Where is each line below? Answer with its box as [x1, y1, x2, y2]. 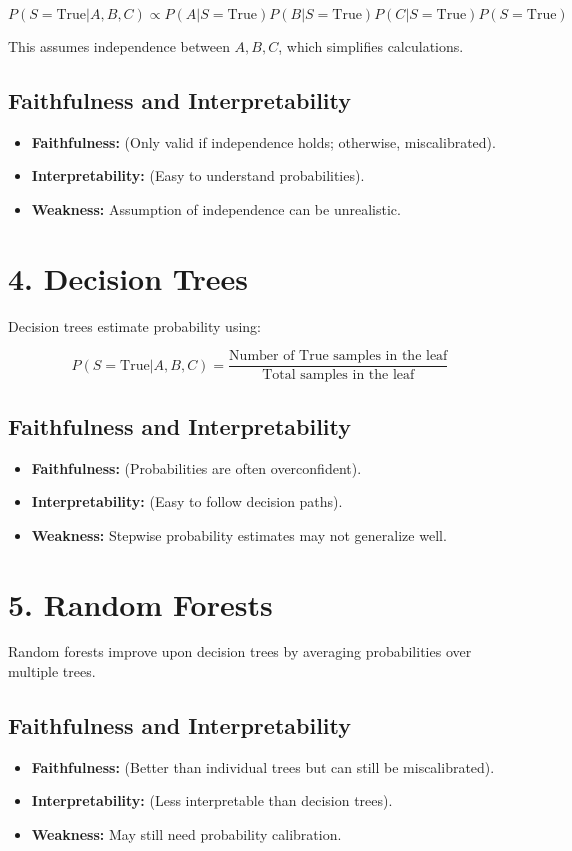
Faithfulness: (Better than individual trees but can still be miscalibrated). [31, 756, 495, 777]
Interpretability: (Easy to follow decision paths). [31, 491, 343, 512]
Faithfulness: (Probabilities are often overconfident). [31, 457, 362, 478]
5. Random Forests [8, 583, 273, 624]
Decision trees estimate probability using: [8, 315, 261, 336]
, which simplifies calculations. [278, 36, 464, 56]
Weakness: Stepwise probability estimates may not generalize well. [31, 524, 447, 545]
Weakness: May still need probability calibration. [31, 824, 342, 845]
